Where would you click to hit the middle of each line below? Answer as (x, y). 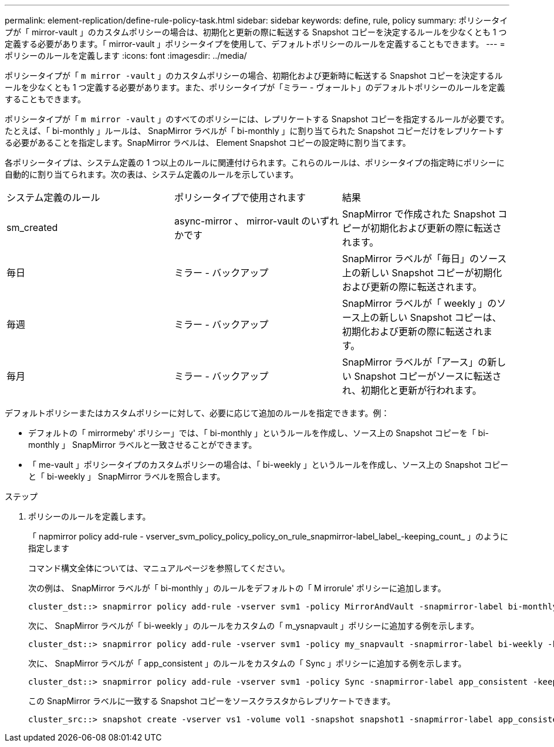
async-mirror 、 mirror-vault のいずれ (256, 221)
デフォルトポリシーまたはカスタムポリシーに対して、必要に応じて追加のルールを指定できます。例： (197, 413)
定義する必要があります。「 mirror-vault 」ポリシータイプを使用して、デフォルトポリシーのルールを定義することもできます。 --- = (255, 44)
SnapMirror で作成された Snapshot (418, 214)
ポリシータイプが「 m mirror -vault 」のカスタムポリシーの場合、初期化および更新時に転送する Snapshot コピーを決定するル (254, 76)
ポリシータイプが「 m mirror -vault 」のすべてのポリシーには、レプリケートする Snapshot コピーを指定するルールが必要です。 (257, 119)
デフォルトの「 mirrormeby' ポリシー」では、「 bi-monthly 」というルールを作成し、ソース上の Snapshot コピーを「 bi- (259, 433)
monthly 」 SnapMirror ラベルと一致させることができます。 (143, 445)
